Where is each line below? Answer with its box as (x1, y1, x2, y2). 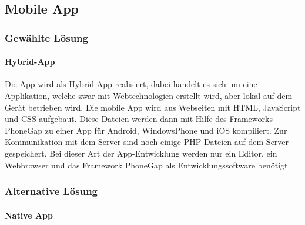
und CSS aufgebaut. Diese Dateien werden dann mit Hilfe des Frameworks (5, 113, 273, 125)
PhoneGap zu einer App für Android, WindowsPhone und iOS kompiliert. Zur (5, 124, 287, 136)
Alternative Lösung (5, 184, 98, 198)
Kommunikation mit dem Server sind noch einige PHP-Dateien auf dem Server (5, 135, 289, 148)
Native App (5, 209, 53, 221)
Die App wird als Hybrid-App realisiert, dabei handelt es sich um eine (5, 78, 257, 90)
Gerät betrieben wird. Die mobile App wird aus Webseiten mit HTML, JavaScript (5, 101, 301, 113)
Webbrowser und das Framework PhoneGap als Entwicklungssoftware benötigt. (5, 158, 290, 171)
